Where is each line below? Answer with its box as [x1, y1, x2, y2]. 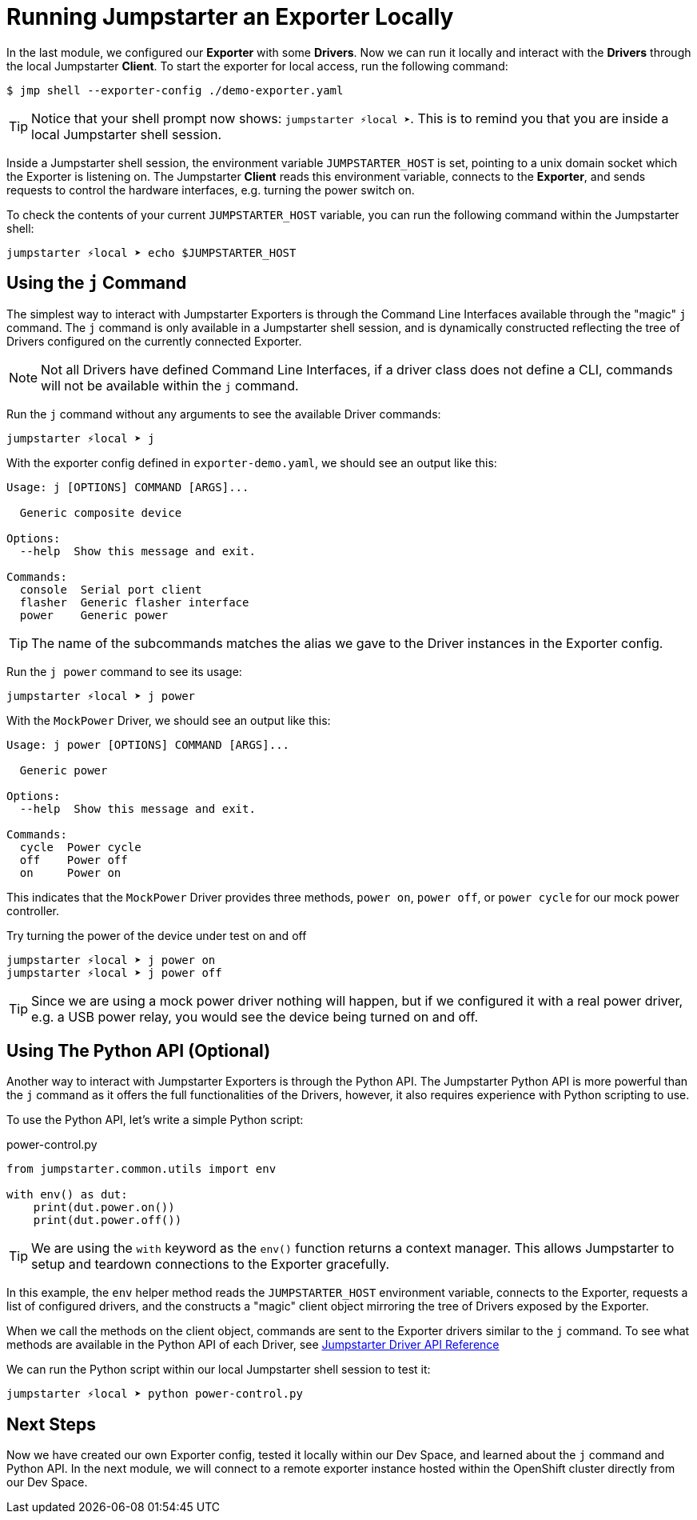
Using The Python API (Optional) [6, 1041, 271, 1062]
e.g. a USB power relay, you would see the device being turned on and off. [31, 1008, 478, 1025]
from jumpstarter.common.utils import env [6, 1162, 277, 1176]
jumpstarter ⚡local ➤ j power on [6, 953, 216, 966]
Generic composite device [19, 506, 182, 519]
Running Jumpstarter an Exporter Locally [6, 3, 454, 30]
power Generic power [19, 608, 169, 622]
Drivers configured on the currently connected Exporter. [6, 334, 302, 348]
